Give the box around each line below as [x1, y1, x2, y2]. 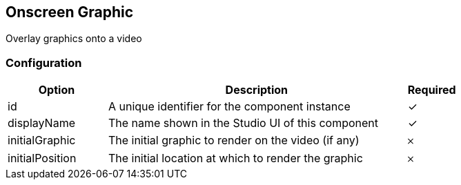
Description [225, 83, 288, 97]
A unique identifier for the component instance [108, 99, 351, 114]
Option [38, 83, 75, 97]
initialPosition [8, 151, 77, 166]
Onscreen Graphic [6, 3, 134, 21]
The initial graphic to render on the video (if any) [108, 133, 360, 148]
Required [407, 83, 456, 97]
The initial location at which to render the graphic [108, 151, 363, 166]
